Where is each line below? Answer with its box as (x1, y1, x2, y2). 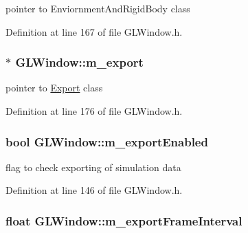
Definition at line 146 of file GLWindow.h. (5, 183, 183, 197)
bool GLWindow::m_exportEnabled (5, 133, 208, 150)
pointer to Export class (5, 80, 103, 95)
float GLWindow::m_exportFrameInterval (5, 212, 243, 229)
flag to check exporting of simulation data (5, 159, 181, 174)
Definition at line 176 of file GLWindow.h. (5, 104, 183, 118)
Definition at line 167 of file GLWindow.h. (5, 24, 183, 38)
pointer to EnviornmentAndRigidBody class (5, 1, 190, 15)
